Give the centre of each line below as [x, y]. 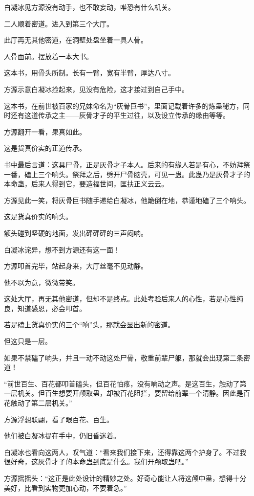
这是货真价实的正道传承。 [45, 148]
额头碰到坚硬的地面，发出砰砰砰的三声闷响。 [76, 233]
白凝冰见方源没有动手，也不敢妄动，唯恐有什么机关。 [89, 7]
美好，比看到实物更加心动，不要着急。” [65, 487]
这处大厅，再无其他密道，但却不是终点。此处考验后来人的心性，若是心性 [120, 299]
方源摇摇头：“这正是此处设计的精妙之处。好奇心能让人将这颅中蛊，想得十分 [125, 478]
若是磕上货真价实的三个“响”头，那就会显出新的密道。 [89, 325]
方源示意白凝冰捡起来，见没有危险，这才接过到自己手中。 [96, 89]
